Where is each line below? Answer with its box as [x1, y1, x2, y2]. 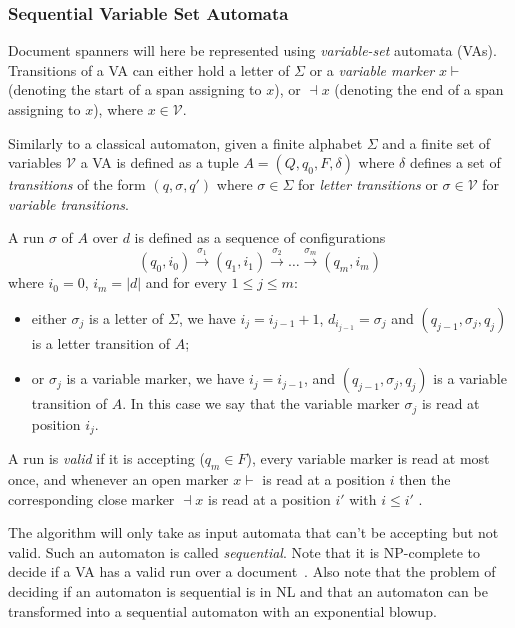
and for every [145, 272, 227, 293]
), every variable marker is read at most [246, 448, 490, 469]
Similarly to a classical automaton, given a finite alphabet [8, 132, 363, 153]
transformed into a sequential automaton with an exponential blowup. [8, 600, 437, 621]
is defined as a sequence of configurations [134, 227, 386, 248]
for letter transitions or [298, 174, 438, 195]
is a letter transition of [31, 332, 171, 353]
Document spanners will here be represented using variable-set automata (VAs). [8, 40, 497, 61]
